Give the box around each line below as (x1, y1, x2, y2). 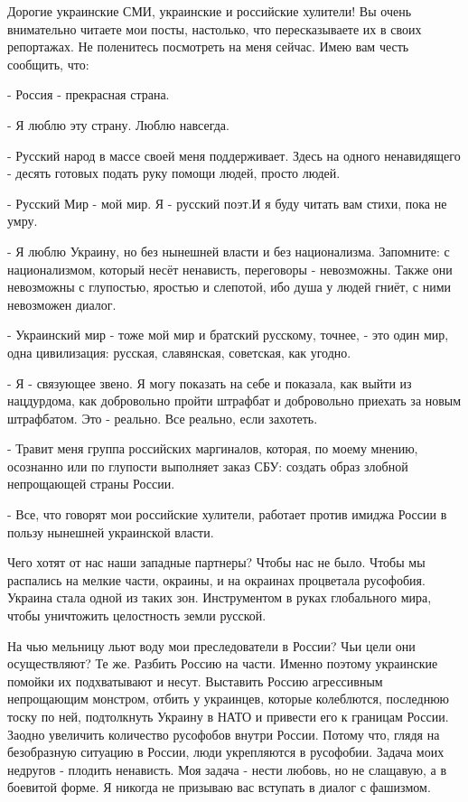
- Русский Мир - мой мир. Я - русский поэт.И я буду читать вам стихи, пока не (7, 193, 447, 212)
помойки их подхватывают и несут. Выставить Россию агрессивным (7, 671, 383, 690)
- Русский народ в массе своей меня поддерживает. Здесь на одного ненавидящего (7, 145, 461, 164)
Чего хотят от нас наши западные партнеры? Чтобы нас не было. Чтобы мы (7, 553, 426, 572)
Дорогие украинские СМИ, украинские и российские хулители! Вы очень (7, 2, 412, 20)
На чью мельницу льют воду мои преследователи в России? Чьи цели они (7, 636, 416, 655)
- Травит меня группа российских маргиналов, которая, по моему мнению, (7, 439, 418, 458)
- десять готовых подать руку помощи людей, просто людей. (7, 163, 341, 182)
